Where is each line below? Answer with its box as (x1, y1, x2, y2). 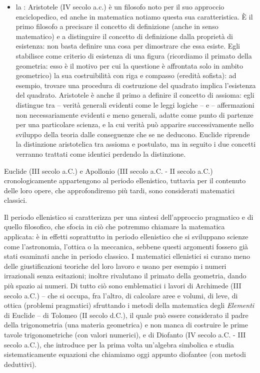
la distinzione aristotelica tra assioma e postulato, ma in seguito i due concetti (15, 139, 256, 149)
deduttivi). (4, 358, 36, 369)
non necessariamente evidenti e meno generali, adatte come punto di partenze (15, 109, 253, 120)
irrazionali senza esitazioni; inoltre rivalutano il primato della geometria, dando (4, 270, 246, 281)
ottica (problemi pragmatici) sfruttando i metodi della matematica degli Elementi (4, 300, 254, 310)
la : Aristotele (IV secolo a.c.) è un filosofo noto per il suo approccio (15, 2, 224, 12)
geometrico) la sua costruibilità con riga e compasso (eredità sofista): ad (15, 70, 236, 81)
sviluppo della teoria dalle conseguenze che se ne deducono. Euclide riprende (15, 129, 250, 139)
